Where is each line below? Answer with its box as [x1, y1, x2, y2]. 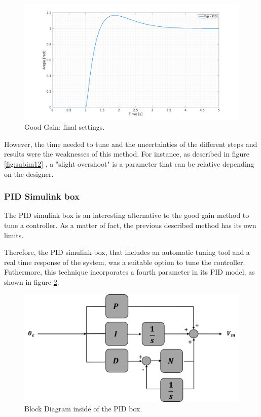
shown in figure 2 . [4, 276, 59, 287]
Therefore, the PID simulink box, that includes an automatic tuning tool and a [4, 247, 250, 257]
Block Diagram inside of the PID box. [24, 403, 142, 414]
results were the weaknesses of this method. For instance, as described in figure [4, 148, 250, 159]
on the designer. [4, 168, 54, 179]
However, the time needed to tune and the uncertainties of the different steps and [4, 138, 257, 149]
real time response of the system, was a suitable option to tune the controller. [4, 256, 245, 267]
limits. [4, 230, 24, 240]
